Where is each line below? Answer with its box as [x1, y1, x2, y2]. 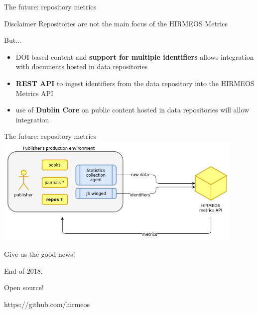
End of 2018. [4, 265, 43, 276]
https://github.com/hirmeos [4, 299, 90, 309]
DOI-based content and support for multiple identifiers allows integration [15, 51, 254, 62]
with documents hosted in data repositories [15, 61, 148, 72]
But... [4, 35, 21, 45]
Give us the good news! [4, 248, 75, 259]
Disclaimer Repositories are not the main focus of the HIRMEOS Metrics [4, 18, 228, 28]
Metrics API [15, 88, 54, 98]
